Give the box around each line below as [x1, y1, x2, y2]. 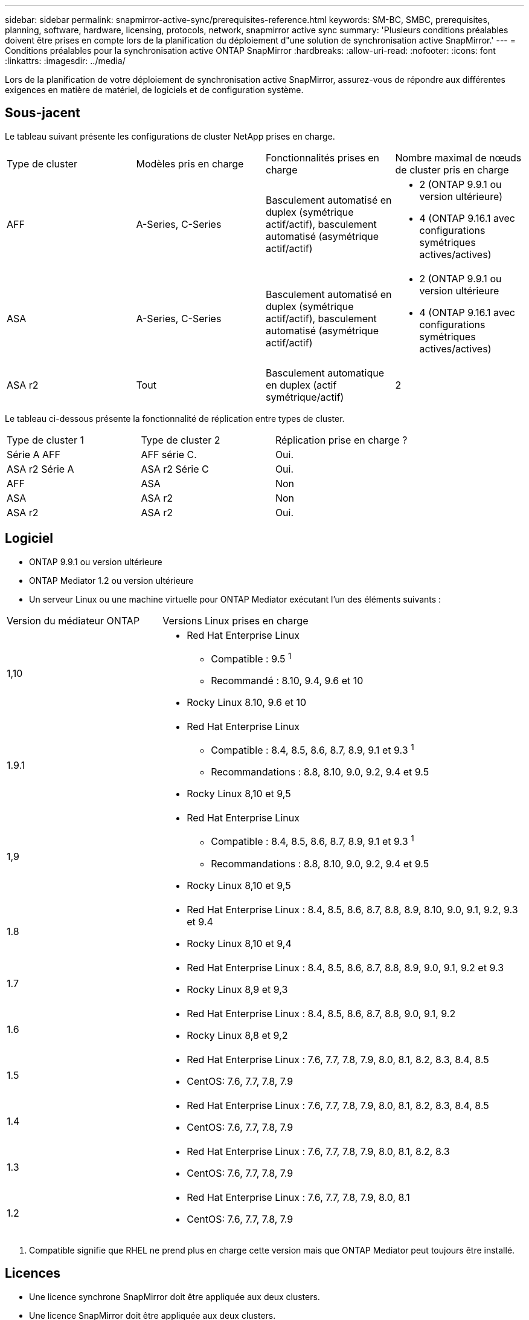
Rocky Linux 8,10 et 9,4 [187, 937, 292, 950]
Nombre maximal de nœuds [395, 151, 522, 164]
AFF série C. [141, 448, 197, 461]
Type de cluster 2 [141, 433, 220, 446]
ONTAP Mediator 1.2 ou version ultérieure [29, 575, 194, 586]
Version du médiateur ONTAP [7, 614, 140, 627]
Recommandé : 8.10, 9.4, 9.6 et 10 [211, 675, 364, 687]
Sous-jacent [5, 105, 80, 121]
